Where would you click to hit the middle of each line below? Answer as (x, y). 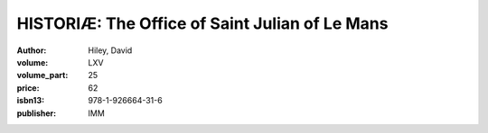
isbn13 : (31, 101)
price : (28, 88)
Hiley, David (110, 50)
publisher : (37, 113)
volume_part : (42, 75)
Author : (32, 50)
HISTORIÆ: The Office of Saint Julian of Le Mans (202, 23)
